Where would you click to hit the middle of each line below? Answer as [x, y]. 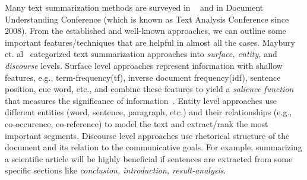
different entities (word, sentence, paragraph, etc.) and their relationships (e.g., [148, 112]
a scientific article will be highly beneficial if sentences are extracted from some [149, 158]
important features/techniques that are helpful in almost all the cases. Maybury [150, 42]
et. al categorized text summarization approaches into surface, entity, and [141, 54]
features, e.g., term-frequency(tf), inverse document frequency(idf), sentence [143, 77]
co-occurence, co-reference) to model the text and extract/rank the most [137, 123]
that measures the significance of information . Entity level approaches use [141, 100]
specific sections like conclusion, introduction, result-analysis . [115, 170]
